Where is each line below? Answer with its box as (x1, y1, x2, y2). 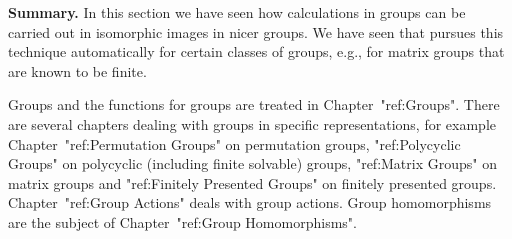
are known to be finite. (8, 60, 147, 81)
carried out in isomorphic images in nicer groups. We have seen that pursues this (8, 21, 504, 42)
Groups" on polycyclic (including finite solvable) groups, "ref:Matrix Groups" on (8, 153, 497, 174)
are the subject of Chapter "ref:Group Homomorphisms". (8, 211, 357, 232)
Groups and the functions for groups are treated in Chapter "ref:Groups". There (8, 94, 500, 115)
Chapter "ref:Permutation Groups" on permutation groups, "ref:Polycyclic (8, 133, 461, 154)
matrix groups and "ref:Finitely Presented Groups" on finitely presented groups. (8, 172, 497, 193)
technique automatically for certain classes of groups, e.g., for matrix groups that (8, 41, 505, 62)
